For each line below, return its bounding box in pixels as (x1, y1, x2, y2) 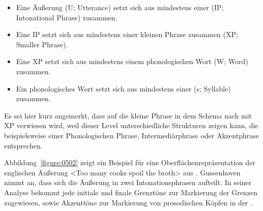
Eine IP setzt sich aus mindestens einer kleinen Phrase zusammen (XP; (16, 29, 238, 40)
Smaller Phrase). (16, 39, 68, 49)
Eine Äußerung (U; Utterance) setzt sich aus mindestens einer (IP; (16, 2, 224, 12)
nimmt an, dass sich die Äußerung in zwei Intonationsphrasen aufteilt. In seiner (4, 177, 252, 188)
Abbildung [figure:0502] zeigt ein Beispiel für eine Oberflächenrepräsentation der (4, 157, 255, 168)
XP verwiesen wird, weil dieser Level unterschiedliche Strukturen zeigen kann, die (4, 120, 258, 131)
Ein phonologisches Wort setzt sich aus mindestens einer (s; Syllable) (16, 83, 231, 94)
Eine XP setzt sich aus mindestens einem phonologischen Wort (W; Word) (16, 56, 248, 67)
